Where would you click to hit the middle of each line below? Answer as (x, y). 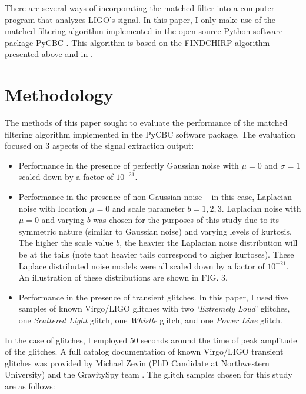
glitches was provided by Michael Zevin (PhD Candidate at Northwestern (137, 363)
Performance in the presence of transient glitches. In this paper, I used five (153, 297)
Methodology (59, 94)
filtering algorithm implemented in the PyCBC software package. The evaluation (150, 134)
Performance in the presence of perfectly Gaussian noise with (129, 165)
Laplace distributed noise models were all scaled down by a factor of (142, 266)
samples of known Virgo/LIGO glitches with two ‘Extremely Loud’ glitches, (154, 308)
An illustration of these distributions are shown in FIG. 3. (123, 277)
